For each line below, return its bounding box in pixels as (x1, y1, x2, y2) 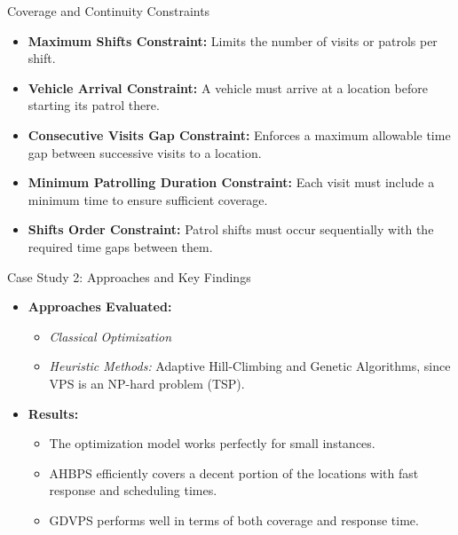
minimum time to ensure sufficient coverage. (28, 190, 268, 208)
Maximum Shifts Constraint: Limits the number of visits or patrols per (28, 31, 438, 50)
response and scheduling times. (49, 481, 217, 500)
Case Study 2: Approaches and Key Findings (7, 267, 251, 286)
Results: (28, 404, 79, 422)
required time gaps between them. (28, 237, 213, 256)
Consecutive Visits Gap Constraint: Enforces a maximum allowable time (28, 125, 451, 144)
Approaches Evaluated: (28, 297, 172, 316)
